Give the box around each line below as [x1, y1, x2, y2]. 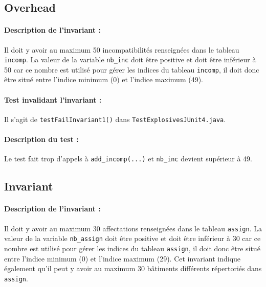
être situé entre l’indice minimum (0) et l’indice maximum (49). [4, 74, 204, 85]
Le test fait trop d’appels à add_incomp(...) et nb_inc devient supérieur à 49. [4, 153, 252, 164]
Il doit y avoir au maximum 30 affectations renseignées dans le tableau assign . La [4, 223, 262, 233]
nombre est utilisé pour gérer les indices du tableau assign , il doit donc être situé [4, 243, 260, 253]
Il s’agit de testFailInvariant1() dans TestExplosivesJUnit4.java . [4, 113, 226, 124]
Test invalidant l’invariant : [4, 94, 102, 105]
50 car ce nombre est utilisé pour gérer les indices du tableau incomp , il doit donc [4, 64, 259, 75]
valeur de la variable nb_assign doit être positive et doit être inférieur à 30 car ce [4, 233, 261, 244]
